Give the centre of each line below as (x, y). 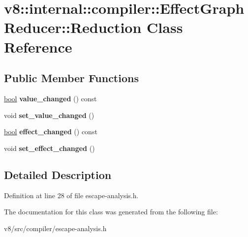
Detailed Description (58, 174)
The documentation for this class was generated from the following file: (111, 212)
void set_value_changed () (49, 115)
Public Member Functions (71, 78)
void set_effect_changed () (49, 148)
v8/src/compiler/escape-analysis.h (55, 228)
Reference (38, 46)
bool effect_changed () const (51, 132)
